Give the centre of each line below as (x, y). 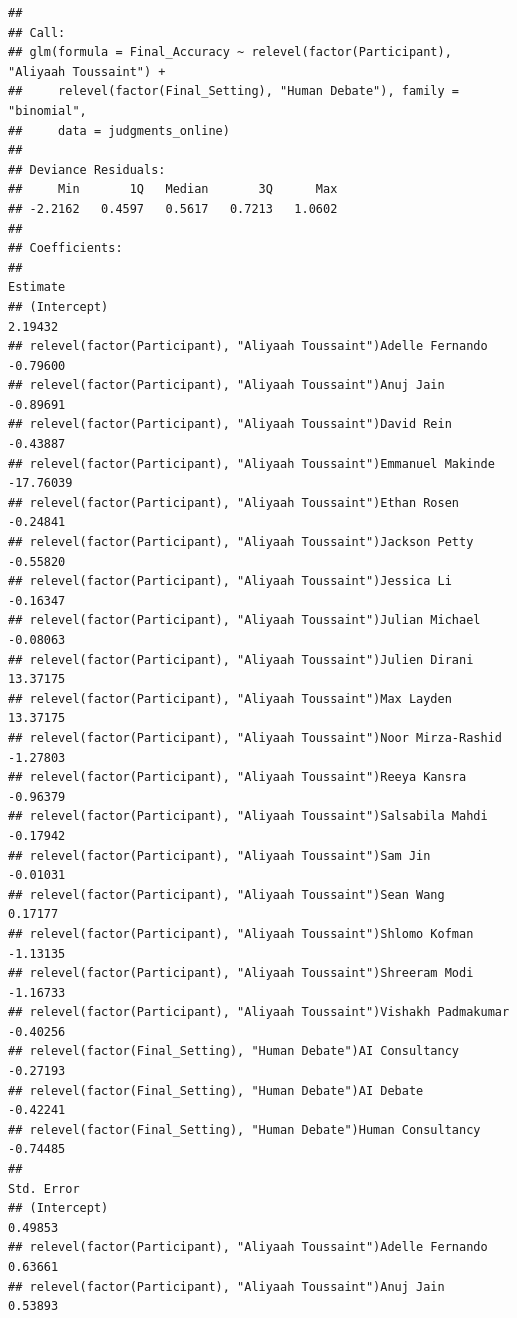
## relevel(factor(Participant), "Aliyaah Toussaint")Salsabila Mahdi (248, 816)
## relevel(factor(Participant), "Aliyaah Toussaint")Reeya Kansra (237, 777)
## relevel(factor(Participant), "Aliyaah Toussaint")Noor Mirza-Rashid (255, 737)
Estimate (37, 287)
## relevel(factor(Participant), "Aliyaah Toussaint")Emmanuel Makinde (251, 463)
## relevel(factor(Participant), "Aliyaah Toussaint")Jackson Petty (241, 542)
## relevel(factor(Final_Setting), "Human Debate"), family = (234, 91)
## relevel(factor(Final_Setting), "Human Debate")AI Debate (216, 1090)
